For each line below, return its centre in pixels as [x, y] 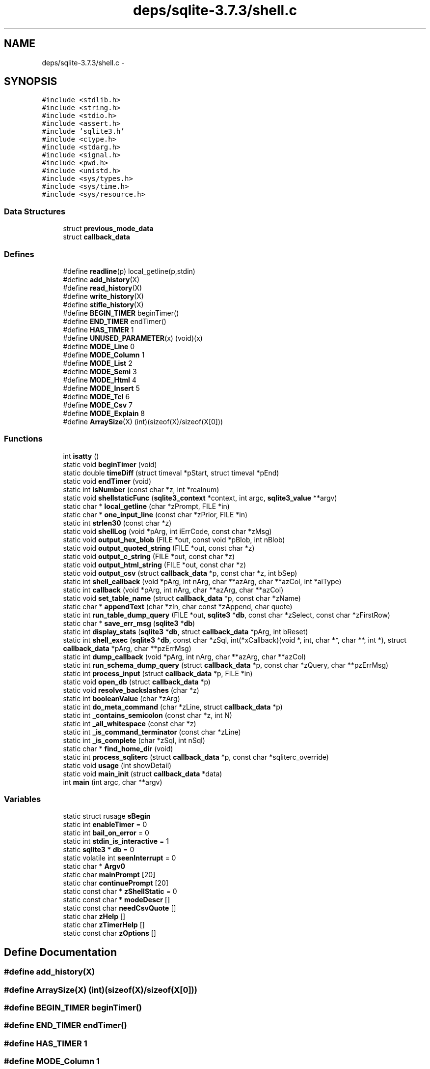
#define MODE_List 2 [98, 363]
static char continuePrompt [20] [116, 883]
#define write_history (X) [103, 296]
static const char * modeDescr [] [116, 900]
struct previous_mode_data [108, 229]
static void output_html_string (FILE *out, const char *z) [155, 564]
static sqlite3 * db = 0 [99, 850]
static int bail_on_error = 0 [106, 833]
